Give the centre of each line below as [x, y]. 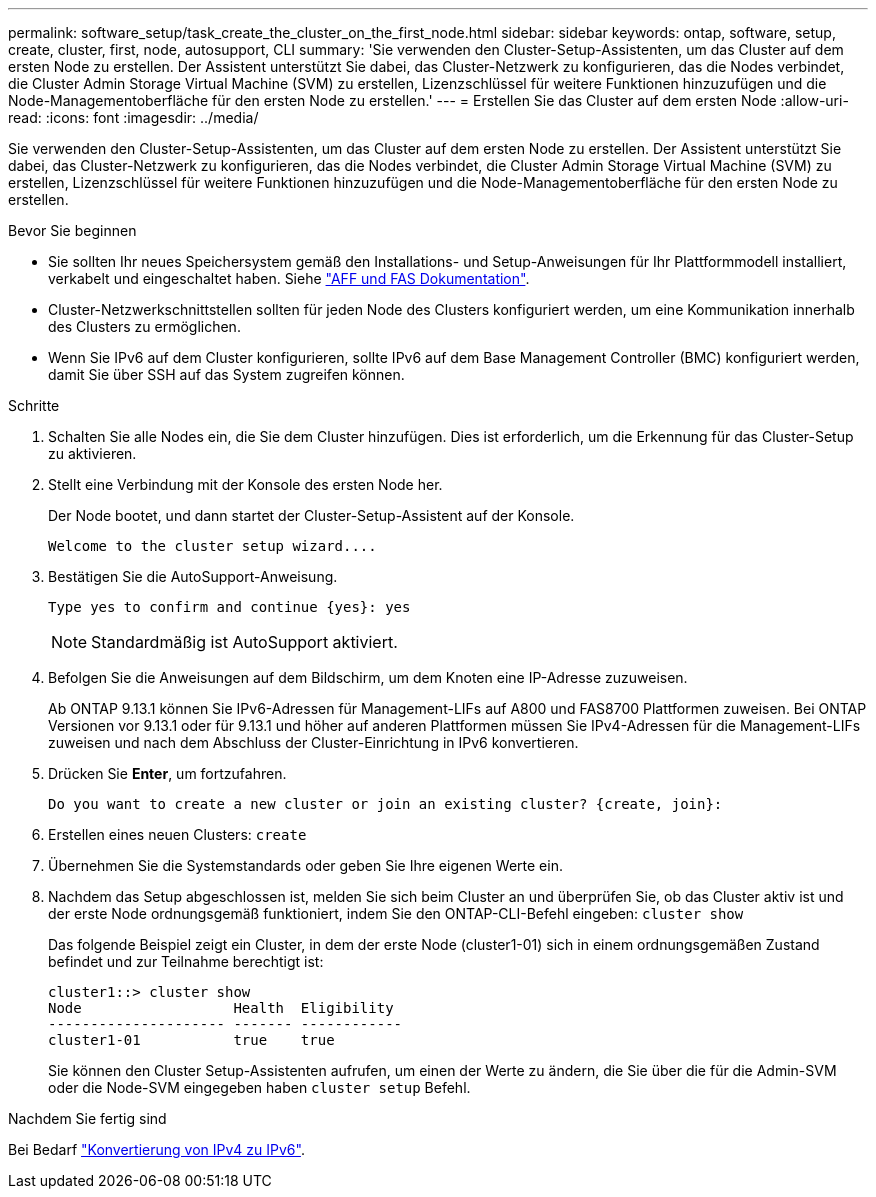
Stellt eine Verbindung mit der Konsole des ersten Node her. [245, 484]
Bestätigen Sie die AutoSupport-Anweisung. [193, 576]
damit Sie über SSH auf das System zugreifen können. [226, 374]
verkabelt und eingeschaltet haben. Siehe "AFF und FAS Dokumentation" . [289, 278]
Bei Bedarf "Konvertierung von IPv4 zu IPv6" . [156, 1149]
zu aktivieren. [92, 453]
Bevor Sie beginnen [72, 230]
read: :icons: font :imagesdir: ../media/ [133, 117]
